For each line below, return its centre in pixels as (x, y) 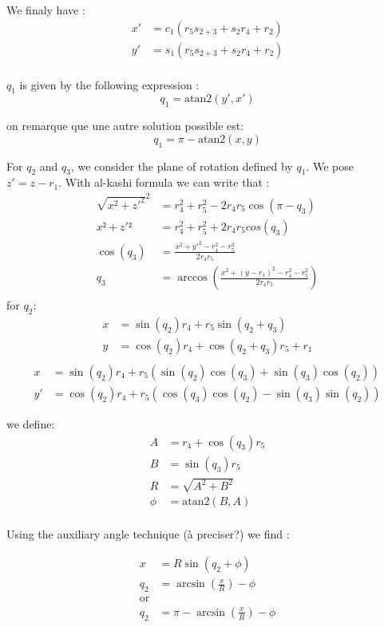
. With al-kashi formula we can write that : (164, 182)
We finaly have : (46, 10)
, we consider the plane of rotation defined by (182, 166)
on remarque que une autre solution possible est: (125, 126)
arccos (192, 278)
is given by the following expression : (109, 84)
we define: (31, 424)
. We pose (330, 166)
